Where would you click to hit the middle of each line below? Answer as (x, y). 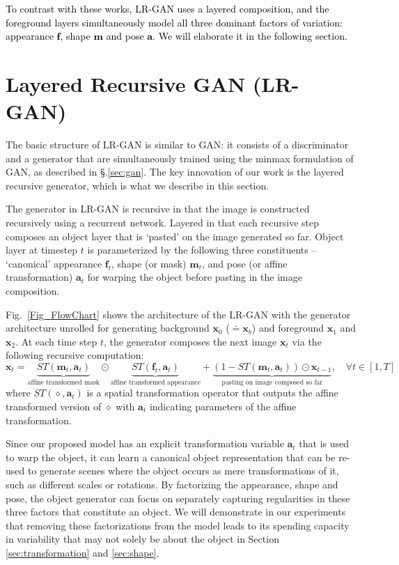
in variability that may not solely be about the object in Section (142, 539)
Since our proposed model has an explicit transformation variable (145, 443)
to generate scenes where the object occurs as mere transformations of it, (183, 471)
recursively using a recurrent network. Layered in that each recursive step (162, 223)
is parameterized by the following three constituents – (202, 250)
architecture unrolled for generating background (108, 328)
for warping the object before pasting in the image (195, 277)
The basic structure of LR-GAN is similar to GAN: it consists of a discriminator (177, 145)
